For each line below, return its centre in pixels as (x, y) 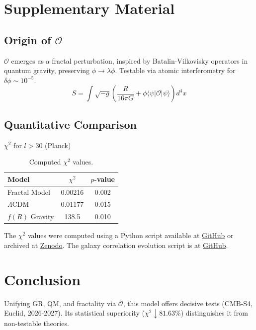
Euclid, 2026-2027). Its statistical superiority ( (74, 313)
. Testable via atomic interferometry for (175, 70)
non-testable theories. (37, 323)
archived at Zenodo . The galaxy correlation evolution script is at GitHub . (116, 245)
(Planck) (58, 145)
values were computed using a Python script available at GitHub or (130, 235)
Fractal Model (29, 192)
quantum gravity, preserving (47, 70)
